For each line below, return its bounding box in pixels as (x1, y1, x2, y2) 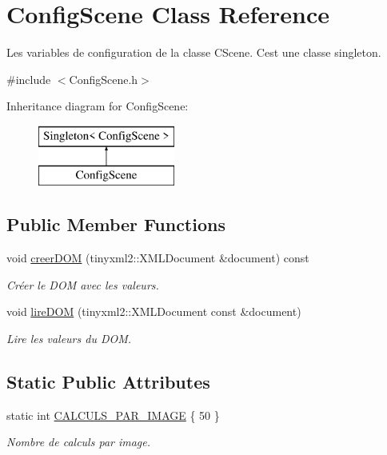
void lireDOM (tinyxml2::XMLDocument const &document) (6, 303, 301, 320)
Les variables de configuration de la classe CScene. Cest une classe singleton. (6, 44, 381, 61)
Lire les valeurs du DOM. (6, 330, 132, 347)
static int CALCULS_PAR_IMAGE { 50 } (6, 406, 220, 423)
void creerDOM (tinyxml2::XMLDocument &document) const (6, 249, 309, 266)
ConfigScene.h (69, 70, 138, 87)
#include (6, 70, 51, 87)
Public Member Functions (6, 212, 225, 237)
